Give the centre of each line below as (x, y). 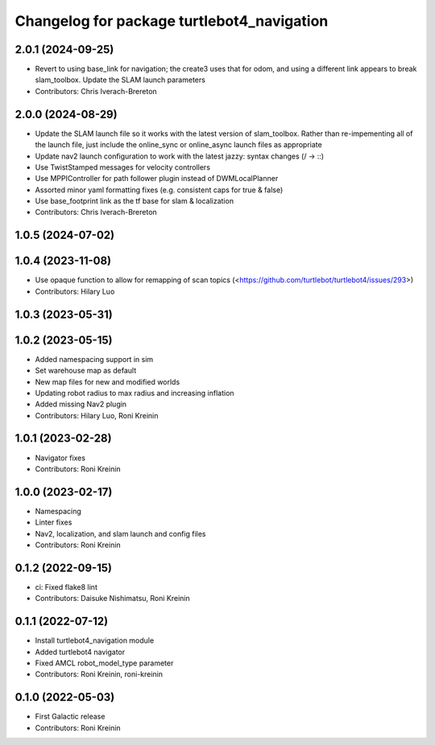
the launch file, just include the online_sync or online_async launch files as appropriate (178, 145)
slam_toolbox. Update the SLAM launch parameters (120, 80)
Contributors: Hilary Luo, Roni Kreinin (97, 415)
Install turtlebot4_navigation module (95, 640)
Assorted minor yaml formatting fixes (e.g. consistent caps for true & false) (159, 190)
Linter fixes (54, 522)
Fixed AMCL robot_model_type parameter (104, 663)
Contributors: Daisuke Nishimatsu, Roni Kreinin (113, 599)
